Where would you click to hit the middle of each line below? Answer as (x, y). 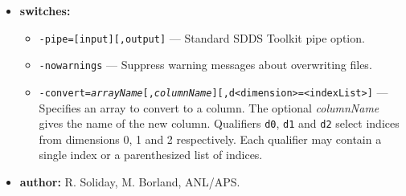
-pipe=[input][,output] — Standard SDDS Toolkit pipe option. (202, 37)
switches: (45, 10)
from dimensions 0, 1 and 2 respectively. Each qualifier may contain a (210, 139)
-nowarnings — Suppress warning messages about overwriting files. (205, 65)
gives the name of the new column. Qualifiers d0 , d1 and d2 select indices (219, 123)
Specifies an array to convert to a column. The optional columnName (209, 107)
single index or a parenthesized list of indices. (151, 155)
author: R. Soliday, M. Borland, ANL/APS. (130, 182)
